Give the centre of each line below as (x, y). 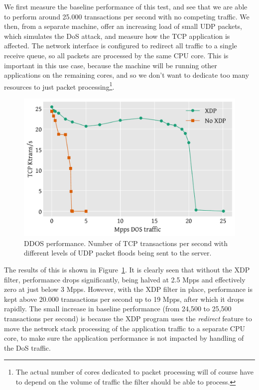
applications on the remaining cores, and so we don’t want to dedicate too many (127, 75)
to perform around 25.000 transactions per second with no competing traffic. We (127, 16)
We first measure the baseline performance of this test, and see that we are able (126, 6)
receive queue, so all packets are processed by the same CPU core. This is (116, 55)
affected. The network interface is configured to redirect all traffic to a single (121, 46)
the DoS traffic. (27, 347)
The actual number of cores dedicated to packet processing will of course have (134, 372)
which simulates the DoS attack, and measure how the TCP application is (117, 36)
